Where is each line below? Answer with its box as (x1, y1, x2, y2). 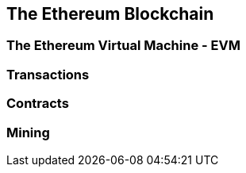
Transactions (6, 66, 90, 83)
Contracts (6, 95, 69, 112)
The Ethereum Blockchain (6, 4, 214, 24)
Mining (6, 124, 50, 140)
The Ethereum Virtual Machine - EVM (6, 37, 240, 54)
